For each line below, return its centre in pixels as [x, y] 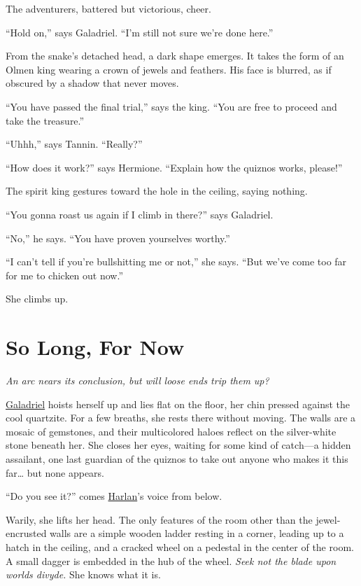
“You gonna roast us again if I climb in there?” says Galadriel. [140, 214]
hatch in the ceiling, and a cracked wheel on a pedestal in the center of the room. [180, 546]
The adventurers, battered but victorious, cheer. [108, 8]
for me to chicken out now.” [65, 275]
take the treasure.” [45, 120]
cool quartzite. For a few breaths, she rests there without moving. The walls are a [181, 418]
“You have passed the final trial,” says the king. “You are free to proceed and [171, 106]
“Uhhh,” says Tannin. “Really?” [74, 144]
